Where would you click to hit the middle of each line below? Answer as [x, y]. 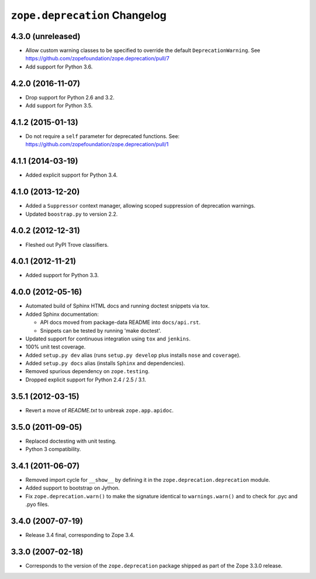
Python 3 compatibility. [53, 449]
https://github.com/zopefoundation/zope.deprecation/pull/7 [97, 58]
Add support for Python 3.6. [59, 67]
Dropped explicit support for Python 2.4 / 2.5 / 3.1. [86, 380]
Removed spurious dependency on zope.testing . [87, 371]
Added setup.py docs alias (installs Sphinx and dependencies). [105, 363]
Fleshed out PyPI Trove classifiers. [67, 244]
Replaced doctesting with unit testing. [71, 441]
